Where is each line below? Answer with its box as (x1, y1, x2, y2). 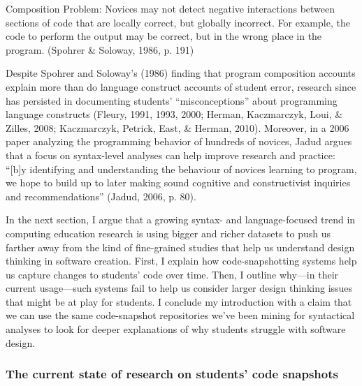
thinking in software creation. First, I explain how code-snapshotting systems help (6, 253, 357, 268)
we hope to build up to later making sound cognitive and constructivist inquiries (6, 175, 351, 190)
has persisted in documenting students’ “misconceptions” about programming (6, 93, 338, 107)
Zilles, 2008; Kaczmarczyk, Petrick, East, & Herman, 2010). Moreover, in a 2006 (6, 120, 349, 135)
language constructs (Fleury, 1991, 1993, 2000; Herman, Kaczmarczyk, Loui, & (6, 107, 343, 121)
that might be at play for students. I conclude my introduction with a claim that (6, 294, 352, 309)
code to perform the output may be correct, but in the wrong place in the (6, 29, 322, 43)
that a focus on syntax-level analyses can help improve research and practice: (6, 147, 335, 162)
